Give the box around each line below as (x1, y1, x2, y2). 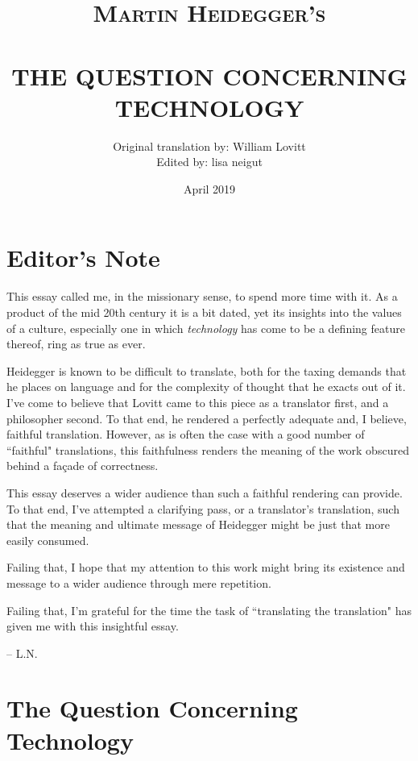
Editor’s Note (6, 241, 160, 274)
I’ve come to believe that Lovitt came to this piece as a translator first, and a (6, 393, 389, 410)
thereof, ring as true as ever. (6, 335, 146, 352)
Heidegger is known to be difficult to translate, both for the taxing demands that (6, 362, 407, 379)
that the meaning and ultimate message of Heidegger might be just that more (6, 516, 390, 533)
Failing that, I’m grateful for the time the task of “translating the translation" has (6, 601, 412, 618)
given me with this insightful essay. (6, 618, 179, 634)
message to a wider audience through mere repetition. (6, 574, 271, 591)
